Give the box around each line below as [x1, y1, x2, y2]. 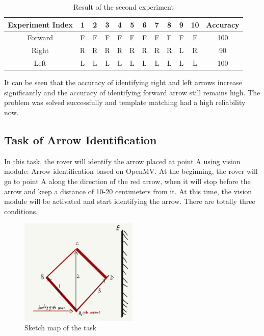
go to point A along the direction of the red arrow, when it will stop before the [4, 175, 251, 186]
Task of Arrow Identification [4, 132, 157, 147]
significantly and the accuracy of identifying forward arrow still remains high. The [4, 87, 260, 97]
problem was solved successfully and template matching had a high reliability [4, 97, 246, 108]
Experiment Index [8, 19, 73, 30]
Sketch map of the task [24, 322, 97, 333]
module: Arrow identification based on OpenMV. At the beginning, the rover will [4, 166, 258, 176]
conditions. [4, 205, 38, 216]
